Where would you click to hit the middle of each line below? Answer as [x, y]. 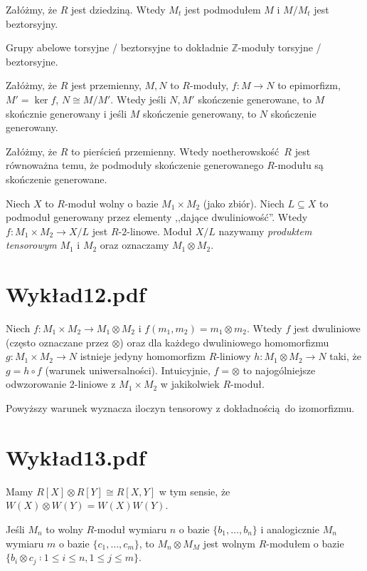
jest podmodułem [223, 9]
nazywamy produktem [265, 231]
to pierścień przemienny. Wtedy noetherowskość [175, 151]
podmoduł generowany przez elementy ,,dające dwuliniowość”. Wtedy [157, 217]
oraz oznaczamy [134, 245]
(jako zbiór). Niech [244, 203]
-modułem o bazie [305, 543]
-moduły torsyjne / [280, 47]
